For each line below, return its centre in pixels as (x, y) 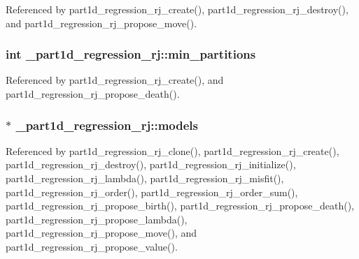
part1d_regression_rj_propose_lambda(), (97, 219)
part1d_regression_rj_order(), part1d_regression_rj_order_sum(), (152, 192)
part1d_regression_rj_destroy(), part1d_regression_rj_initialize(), (151, 164)
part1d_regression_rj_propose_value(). (92, 246)
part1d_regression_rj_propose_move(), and (101, 233)
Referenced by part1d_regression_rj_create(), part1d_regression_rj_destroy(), (177, 9)
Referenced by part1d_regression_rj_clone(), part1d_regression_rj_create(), (173, 150)
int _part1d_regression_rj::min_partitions (131, 54)
